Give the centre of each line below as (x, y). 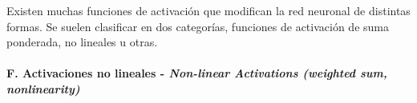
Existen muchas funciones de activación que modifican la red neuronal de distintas (208, 10)
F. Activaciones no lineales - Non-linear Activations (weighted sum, (197, 73)
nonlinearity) (43, 88)
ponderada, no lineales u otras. (82, 42)
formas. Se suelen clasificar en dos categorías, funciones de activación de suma (198, 26)
